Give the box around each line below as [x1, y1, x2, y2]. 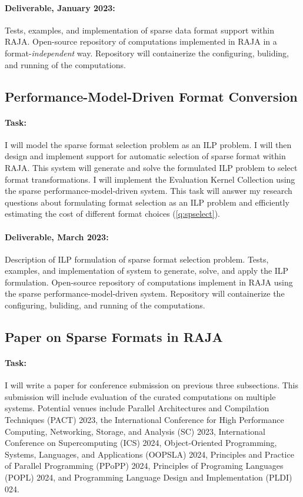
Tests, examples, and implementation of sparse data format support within [5, 23, 274, 36]
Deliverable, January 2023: [5, 1, 115, 14]
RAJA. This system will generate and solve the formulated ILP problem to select [5, 161, 298, 173]
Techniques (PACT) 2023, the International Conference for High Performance [5, 414, 284, 426]
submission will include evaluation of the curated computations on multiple [5, 390, 276, 402]
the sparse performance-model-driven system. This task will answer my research [5, 184, 292, 197]
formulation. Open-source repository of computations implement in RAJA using [5, 276, 293, 288]
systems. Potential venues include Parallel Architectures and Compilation [5, 402, 269, 414]
